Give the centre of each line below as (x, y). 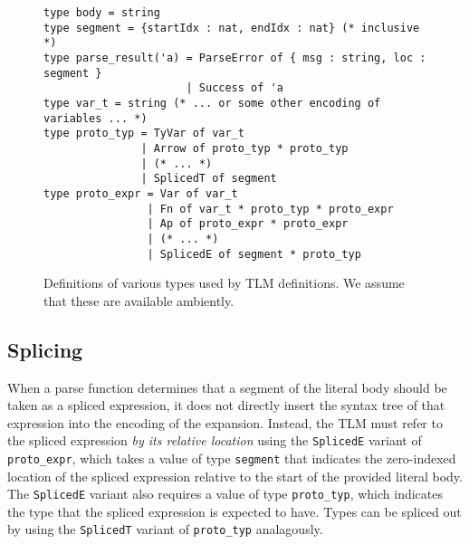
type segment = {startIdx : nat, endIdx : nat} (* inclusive (232, 28)
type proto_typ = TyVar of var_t (144, 134)
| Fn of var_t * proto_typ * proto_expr (270, 209)
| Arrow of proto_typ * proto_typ (244, 148)
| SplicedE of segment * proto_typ (254, 254)
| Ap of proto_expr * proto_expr (248, 224)
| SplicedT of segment (209, 179)
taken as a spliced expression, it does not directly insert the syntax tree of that (226, 405)
